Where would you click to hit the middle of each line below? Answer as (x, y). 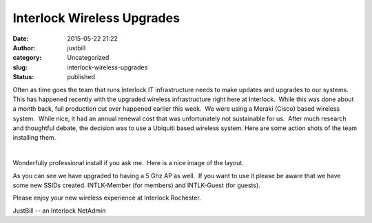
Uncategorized (88, 58)
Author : (24, 47)
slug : (20, 67)
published (81, 77)
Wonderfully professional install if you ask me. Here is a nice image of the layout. (128, 163)
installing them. (34, 138)
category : (27, 58)
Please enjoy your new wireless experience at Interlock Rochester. (107, 198)
